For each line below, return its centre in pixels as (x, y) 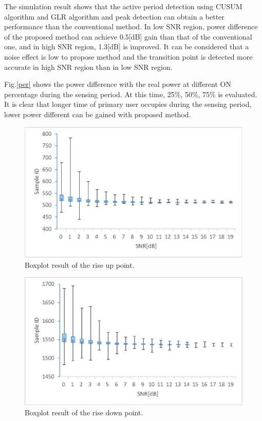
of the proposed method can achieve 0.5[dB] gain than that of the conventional (128, 36)
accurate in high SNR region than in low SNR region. (88, 67)
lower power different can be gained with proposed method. (98, 114)
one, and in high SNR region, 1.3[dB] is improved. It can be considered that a (127, 47)
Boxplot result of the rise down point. (84, 412)
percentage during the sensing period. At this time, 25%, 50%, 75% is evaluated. (131, 94)
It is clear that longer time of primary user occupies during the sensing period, (128, 104)
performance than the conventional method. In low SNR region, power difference (131, 26)
